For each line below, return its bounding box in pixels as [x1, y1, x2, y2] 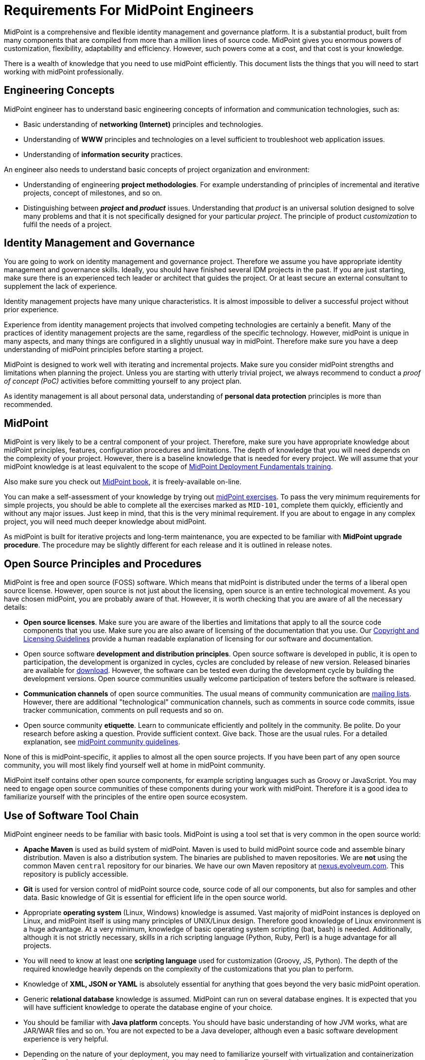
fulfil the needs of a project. [23, 220, 112, 229]
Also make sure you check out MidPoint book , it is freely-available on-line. [4, 477, 242, 486]
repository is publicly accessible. [23, 869, 128, 878]
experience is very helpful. [23, 1034, 108, 1043]
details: [4, 603, 27, 612]
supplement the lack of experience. [4, 282, 117, 291]
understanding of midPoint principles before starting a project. [4, 345, 204, 354]
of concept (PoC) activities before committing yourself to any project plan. [4, 377, 242, 386]
